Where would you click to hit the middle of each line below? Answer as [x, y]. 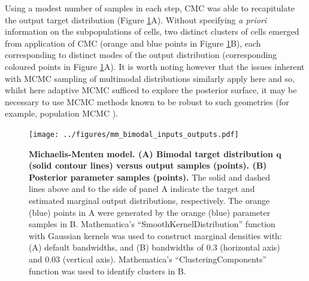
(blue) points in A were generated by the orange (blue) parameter [150, 212]
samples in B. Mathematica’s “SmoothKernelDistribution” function [152, 224]
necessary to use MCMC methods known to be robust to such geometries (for [147, 101]
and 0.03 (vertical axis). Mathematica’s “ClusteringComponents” [148, 259]
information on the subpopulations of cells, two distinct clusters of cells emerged [152, 31]
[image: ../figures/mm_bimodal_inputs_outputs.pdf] [134, 134]
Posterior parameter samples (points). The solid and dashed [150, 177]
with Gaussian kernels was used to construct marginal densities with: [155, 235]
